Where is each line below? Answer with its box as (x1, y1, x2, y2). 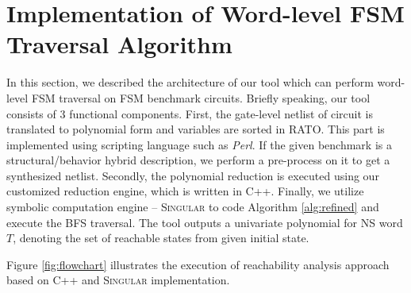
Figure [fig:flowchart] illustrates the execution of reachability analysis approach (6, 256, 390, 272)
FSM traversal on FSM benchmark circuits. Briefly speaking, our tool (31, 89, 371, 106)
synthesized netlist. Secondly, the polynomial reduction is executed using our (6, 167, 379, 183)
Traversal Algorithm (6, 28, 232, 60)
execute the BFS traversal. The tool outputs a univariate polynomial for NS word (6, 214, 403, 230)
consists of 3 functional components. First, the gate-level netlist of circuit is (6, 105, 374, 121)
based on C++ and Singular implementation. (6, 272, 230, 288)
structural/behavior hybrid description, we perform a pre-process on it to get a (6, 152, 390, 168)
